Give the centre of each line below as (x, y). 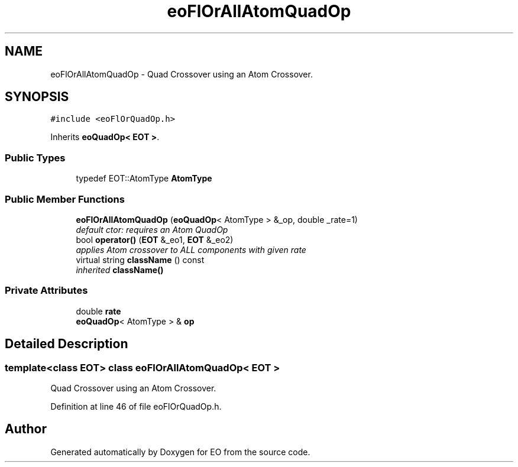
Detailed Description (67, 344)
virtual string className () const (140, 260)
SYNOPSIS (37, 97)
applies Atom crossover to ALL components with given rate (191, 249)
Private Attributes (46, 291)
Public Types (35, 158)
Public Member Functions (65, 199)
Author (26, 429)
